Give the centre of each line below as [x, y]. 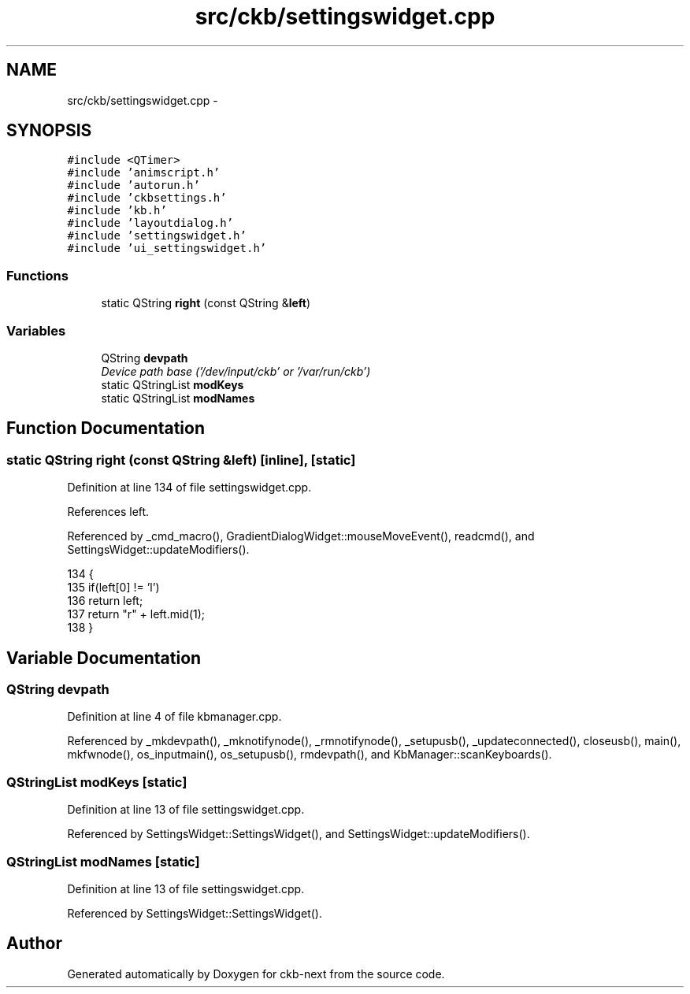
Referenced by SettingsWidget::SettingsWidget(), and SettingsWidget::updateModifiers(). [299, 834]
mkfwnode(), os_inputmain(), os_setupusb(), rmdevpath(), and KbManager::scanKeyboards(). [310, 755]
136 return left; [105, 601]
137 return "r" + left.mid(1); [136, 614]
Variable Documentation [104, 658]
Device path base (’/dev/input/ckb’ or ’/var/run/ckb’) [236, 371]
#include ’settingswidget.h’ [157, 236]
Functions [37, 275]
